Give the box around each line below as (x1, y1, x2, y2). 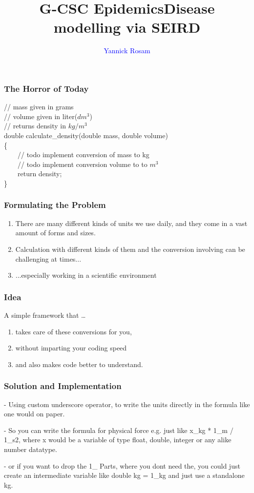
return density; (17, 168, 62, 179)
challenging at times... (15, 253, 82, 264)
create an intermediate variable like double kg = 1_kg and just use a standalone (4, 470, 245, 480)
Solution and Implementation (4, 380, 122, 392)
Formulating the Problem (4, 199, 106, 211)
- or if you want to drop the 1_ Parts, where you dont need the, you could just (4, 460, 240, 471)
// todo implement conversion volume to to (17, 159, 148, 169)
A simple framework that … (4, 309, 86, 320)
